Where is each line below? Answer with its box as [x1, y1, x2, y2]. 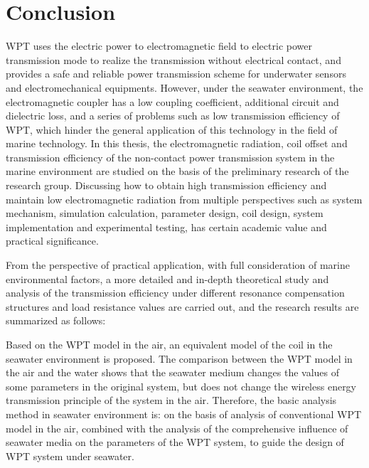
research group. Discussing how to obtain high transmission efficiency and [6, 178, 327, 193]
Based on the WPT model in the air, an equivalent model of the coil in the [6, 337, 333, 351]
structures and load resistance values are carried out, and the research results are [6, 299, 359, 314]
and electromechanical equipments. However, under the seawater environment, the [6, 80, 363, 95]
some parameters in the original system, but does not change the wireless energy [6, 378, 357, 393]
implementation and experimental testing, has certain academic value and [6, 219, 327, 234]
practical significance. [6, 233, 99, 248]
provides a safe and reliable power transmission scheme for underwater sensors [6, 66, 346, 81]
